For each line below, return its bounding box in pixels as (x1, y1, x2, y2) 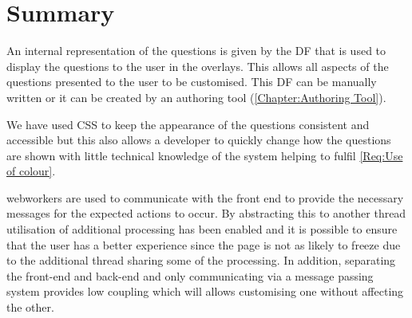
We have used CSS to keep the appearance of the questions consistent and (6, 116, 370, 132)
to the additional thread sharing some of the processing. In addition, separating (6, 252, 396, 269)
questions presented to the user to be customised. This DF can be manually (6, 73, 377, 90)
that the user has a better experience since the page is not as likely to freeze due (6, 236, 401, 253)
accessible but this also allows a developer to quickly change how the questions (6, 132, 391, 148)
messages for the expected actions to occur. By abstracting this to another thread (6, 205, 406, 222)
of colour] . (6, 163, 56, 179)
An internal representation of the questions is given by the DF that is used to (6, 42, 386, 59)
